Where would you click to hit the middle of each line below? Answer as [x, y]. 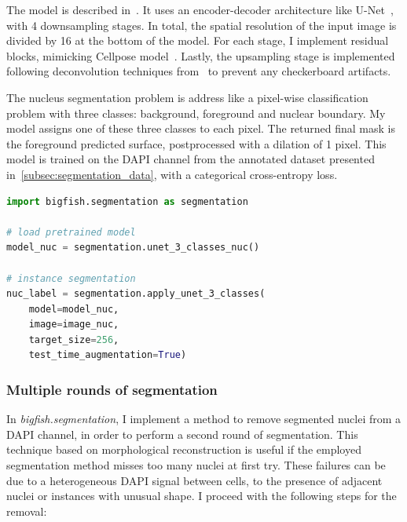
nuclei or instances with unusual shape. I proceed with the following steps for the [202, 496]
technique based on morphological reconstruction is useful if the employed [184, 449]
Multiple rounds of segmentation [112, 389]
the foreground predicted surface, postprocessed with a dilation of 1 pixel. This [196, 143]
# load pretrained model [71, 232]
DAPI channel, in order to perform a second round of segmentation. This [182, 434]
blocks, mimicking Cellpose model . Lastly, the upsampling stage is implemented [201, 55]
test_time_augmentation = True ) [108, 355]
